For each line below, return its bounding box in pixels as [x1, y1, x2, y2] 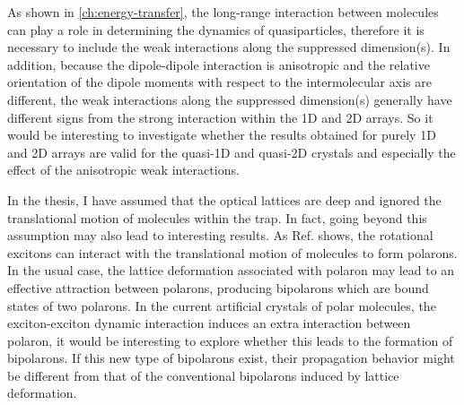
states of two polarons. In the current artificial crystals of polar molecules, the [7, 296, 436, 315]
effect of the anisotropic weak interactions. [7, 160, 240, 179]
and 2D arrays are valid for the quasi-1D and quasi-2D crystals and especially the [7, 142, 456, 161]
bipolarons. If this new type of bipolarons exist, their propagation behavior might [7, 349, 455, 367]
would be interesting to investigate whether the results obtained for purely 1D [7, 125, 436, 144]
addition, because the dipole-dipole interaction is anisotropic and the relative [7, 55, 430, 73]
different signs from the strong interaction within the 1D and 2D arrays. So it [7, 108, 433, 126]
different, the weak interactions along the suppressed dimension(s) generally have [7, 90, 452, 108]
